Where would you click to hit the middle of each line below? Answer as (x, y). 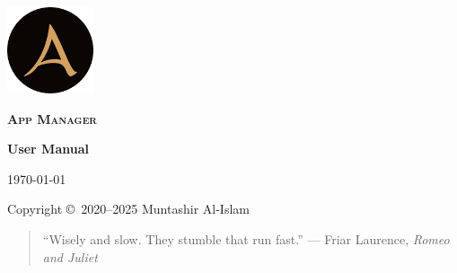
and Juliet (70, 256)
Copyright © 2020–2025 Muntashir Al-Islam (128, 209)
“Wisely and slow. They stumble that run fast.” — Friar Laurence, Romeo (246, 238)
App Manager (52, 118)
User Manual (48, 149)
